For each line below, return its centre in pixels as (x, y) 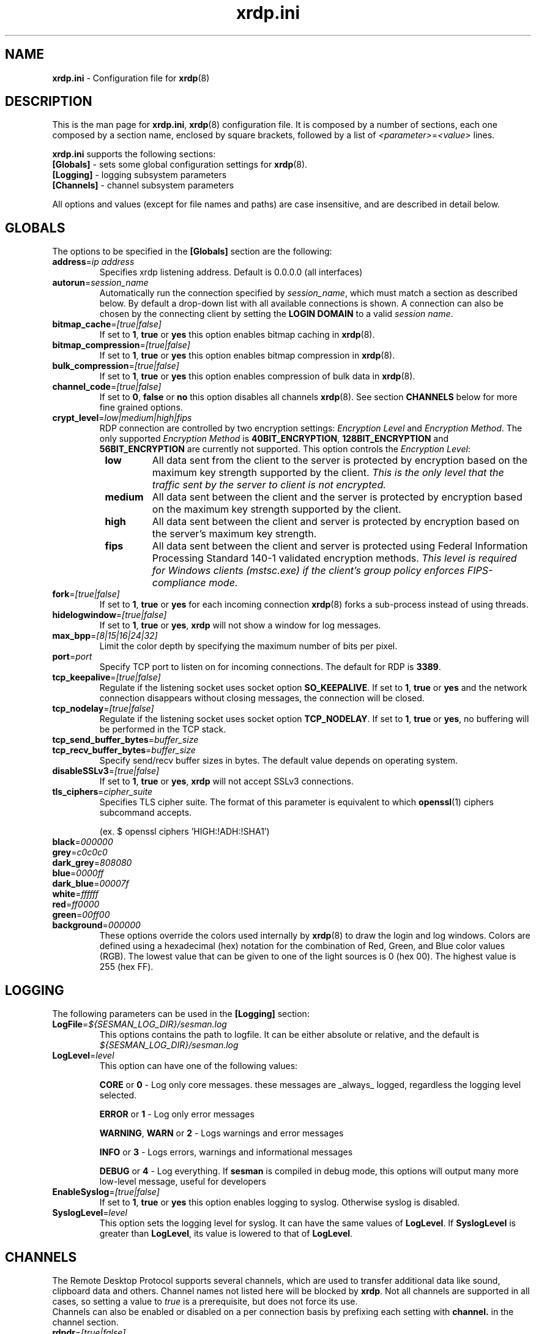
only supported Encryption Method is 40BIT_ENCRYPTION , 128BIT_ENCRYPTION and (274, 439)
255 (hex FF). (126, 967)
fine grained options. (141, 408)
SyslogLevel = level (90, 1213)
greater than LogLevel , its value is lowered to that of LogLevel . (226, 1234)
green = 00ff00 (81, 915)
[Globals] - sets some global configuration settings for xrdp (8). (180, 165)
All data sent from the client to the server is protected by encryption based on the (340, 460)
